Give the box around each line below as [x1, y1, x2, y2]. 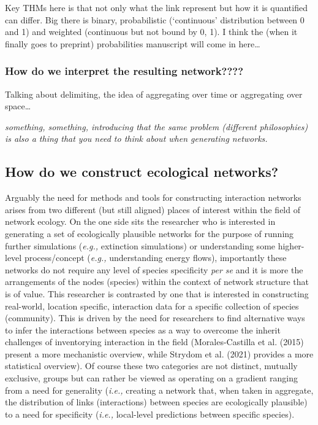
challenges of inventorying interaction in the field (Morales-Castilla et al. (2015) [5, 335, 304, 348]
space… [5, 99, 31, 112]
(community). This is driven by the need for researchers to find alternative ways [5, 311, 305, 324]
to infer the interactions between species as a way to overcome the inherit [5, 323, 281, 336]
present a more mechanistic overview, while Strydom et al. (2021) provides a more [5, 347, 314, 360]
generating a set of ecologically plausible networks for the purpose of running [5, 227, 294, 240]
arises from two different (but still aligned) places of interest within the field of [5, 203, 300, 216]
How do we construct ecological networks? [5, 162, 279, 181]
